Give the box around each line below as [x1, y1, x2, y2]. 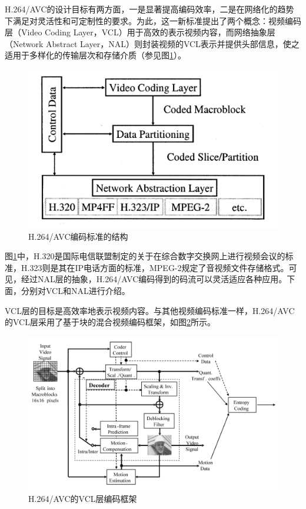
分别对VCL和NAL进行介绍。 [21, 285, 130, 297]
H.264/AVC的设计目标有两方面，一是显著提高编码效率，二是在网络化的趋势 [5, 3, 294, 15]
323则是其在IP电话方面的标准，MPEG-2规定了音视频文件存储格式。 [29, 261, 289, 273]
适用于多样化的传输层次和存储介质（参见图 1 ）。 [5, 49, 186, 61]
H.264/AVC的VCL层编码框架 [28, 492, 137, 504]
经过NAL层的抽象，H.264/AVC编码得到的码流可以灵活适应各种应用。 [21, 273, 287, 285]
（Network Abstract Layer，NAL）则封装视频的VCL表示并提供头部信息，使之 [5, 37, 300, 49]
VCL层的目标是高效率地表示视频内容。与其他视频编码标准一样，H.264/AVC [5, 304, 295, 316]
